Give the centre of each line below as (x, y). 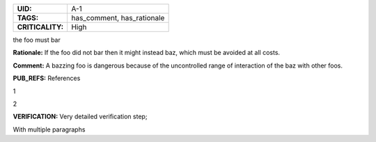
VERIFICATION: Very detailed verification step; (80, 117)
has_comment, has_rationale (118, 18)
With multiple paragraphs (49, 129)
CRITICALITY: (40, 27)
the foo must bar (37, 40)
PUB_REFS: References (47, 78)
